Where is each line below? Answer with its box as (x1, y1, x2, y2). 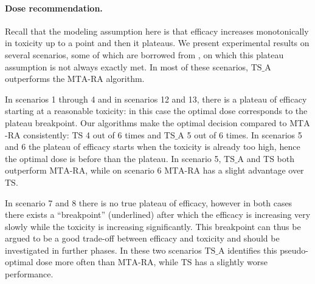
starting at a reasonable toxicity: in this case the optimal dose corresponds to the (5, 104, 308, 117)
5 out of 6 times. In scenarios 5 (187, 128, 302, 141)
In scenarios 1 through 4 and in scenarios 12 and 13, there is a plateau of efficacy (5, 92, 307, 105)
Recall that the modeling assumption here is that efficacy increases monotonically (5, 24, 309, 37)
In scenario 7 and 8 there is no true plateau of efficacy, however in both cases (5, 196, 292, 209)
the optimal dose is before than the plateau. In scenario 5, (5, 152, 221, 164)
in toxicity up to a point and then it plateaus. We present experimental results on (5, 36, 310, 49)
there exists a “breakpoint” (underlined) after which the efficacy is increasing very (5, 208, 311, 221)
